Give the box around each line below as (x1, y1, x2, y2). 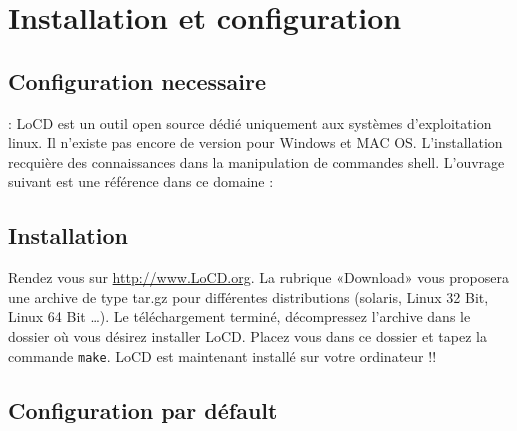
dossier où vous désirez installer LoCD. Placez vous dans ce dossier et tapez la (8, 325, 487, 346)
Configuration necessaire (8, 65, 266, 96)
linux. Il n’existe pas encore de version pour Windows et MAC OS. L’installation (8, 132, 503, 153)
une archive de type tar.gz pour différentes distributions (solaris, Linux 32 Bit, (8, 286, 489, 307)
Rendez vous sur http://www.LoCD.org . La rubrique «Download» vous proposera (8, 267, 509, 288)
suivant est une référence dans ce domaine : (8, 171, 274, 192)
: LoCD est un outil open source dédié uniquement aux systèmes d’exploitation (8, 112, 492, 133)
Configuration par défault (8, 394, 278, 425)
